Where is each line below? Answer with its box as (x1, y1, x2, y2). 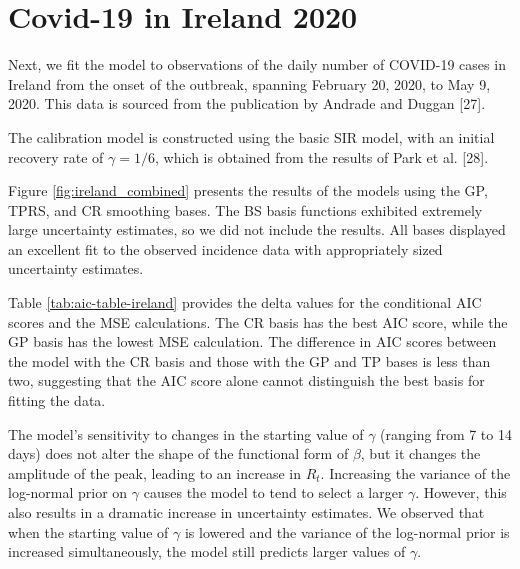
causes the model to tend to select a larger (143, 482, 404, 503)
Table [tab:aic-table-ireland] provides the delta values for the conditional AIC (8, 292, 482, 313)
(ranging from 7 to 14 (380, 423, 512, 444)
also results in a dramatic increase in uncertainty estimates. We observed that (8, 502, 485, 522)
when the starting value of (8, 521, 169, 542)
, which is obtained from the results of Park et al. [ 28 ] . (154, 146, 489, 167)
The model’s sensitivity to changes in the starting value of (8, 423, 364, 444)
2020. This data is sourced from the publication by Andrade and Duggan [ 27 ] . (8, 93, 486, 114)
